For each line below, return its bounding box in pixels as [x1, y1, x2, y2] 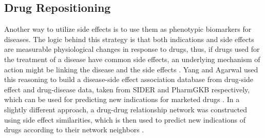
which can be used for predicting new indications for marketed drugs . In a [4, 94, 240, 105]
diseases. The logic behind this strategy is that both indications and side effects [4, 33, 254, 44]
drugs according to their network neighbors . [4, 124, 144, 135]
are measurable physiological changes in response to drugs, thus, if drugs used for [4, 44, 260, 54]
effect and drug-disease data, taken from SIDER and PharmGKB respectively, [4, 84, 250, 94]
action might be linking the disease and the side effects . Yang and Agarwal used [4, 64, 258, 74]
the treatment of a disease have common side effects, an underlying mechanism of [4, 53, 260, 64]
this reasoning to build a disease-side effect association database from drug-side [4, 74, 253, 85]
